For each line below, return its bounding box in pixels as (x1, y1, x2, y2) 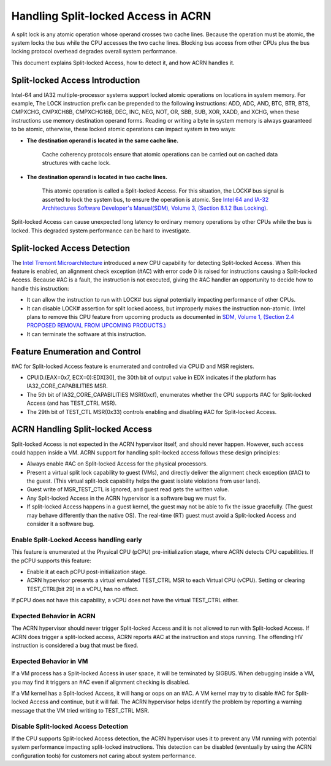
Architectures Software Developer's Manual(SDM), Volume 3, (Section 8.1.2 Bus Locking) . (42, 204, 268, 212)
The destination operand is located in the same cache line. (26, 137, 179, 144)
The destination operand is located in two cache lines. (26, 173, 168, 180)
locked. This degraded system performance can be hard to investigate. (11, 227, 191, 234)
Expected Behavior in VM (11, 657, 88, 665)
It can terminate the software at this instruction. (26, 330, 146, 337)
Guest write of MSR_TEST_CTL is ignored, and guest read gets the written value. (26, 486, 229, 493)
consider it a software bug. (26, 520, 95, 527)
